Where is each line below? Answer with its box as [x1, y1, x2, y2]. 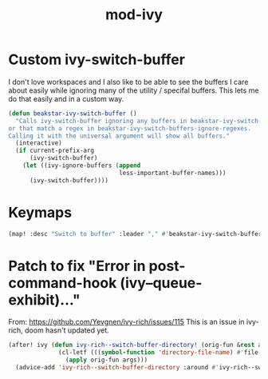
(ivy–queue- [119, 273, 203, 292]
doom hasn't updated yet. [25, 325, 109, 335]
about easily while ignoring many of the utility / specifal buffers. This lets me [8, 86, 259, 95]
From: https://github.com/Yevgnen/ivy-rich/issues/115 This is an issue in [8, 317, 245, 327]
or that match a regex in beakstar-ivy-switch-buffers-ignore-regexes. [8, 124, 251, 133]
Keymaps [8, 203, 73, 221]
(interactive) [15, 139, 62, 147]
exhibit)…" [8, 290, 81, 309]
